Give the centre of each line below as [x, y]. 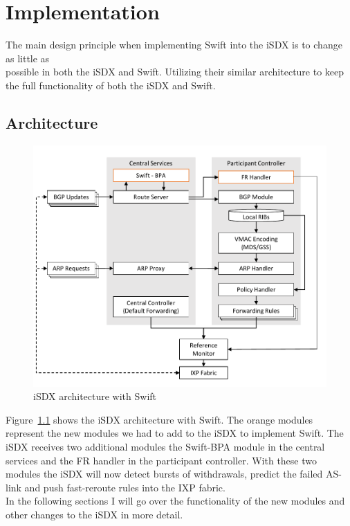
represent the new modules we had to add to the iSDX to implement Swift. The [175, 433]
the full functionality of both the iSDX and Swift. [111, 85]
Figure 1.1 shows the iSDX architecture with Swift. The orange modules [159, 419]
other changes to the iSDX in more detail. [94, 514]
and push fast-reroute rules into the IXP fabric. [125, 487]
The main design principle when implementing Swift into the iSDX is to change [174, 45]
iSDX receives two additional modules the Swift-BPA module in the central [165, 446]
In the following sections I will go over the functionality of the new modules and [175, 501]
